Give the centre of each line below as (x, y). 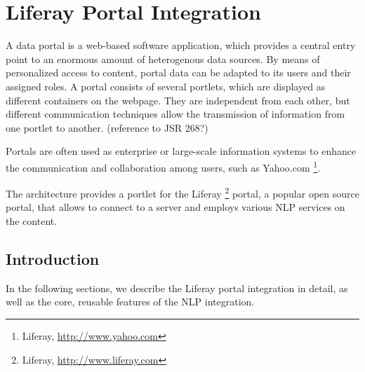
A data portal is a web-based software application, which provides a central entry (181, 45)
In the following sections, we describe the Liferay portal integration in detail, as (177, 288)
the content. (32, 220)
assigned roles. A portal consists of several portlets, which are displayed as (166, 86)
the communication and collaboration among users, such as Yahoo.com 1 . (163, 166)
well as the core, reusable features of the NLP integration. (130, 302)
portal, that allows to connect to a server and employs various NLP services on (175, 207)
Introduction (53, 258)
